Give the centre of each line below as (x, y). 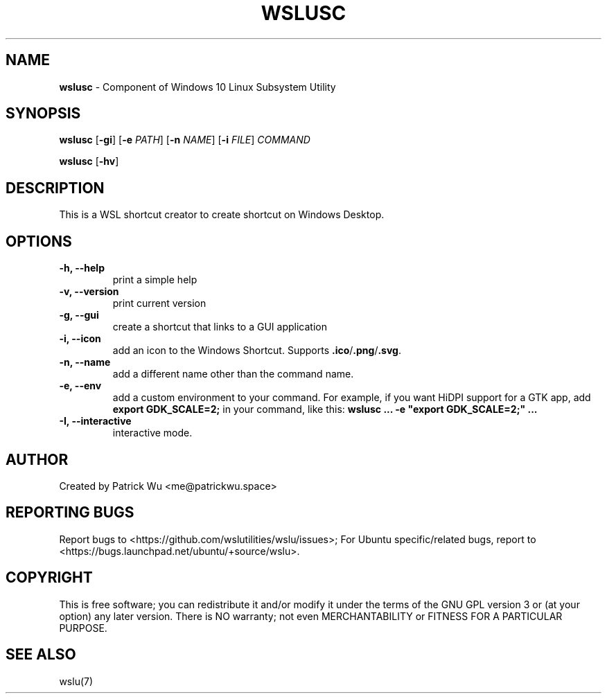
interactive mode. (152, 433)
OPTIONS (39, 241)
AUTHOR (37, 459)
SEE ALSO (41, 655)
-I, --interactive (95, 421)
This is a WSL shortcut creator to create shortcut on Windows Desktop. (222, 215)
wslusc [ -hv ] (89, 161)
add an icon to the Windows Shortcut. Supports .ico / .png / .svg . (257, 351)
